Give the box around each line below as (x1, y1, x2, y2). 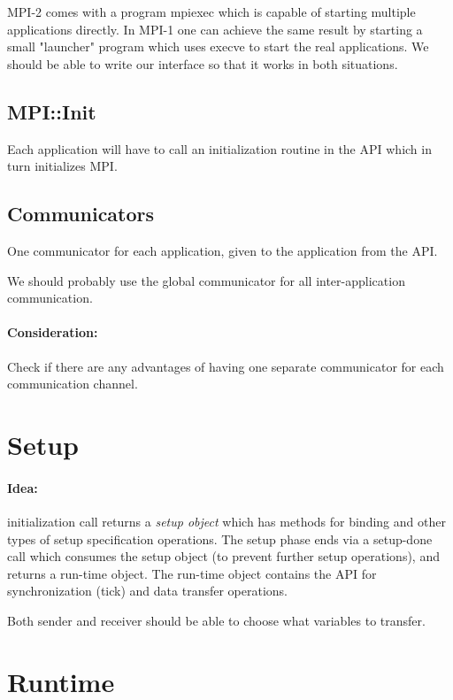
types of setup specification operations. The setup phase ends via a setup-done (7, 529, 433, 548)
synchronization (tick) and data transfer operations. (7, 581, 288, 600)
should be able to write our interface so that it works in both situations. (7, 54, 398, 73)
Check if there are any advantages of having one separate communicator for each (7, 357, 444, 375)
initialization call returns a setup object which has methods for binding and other (7, 512, 446, 530)
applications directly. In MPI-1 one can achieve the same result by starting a (7, 19, 423, 38)
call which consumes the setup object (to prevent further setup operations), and (7, 547, 440, 565)
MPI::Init (7, 97, 96, 125)
